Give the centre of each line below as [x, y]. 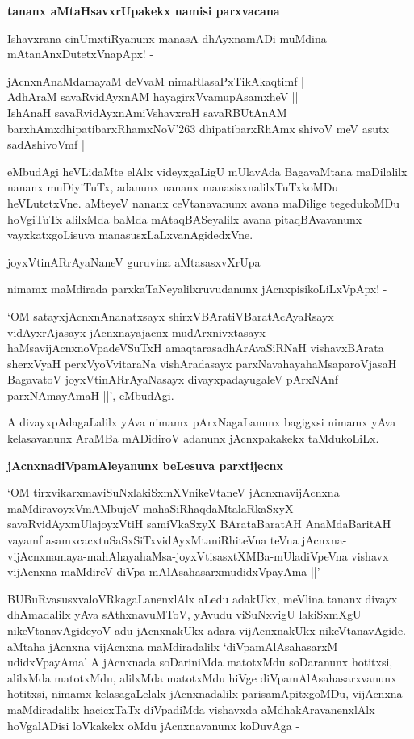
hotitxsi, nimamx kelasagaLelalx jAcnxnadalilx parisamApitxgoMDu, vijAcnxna [205, 693]
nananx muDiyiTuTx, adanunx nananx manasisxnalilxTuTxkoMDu [173, 187]
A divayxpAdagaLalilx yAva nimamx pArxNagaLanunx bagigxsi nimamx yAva [202, 422]
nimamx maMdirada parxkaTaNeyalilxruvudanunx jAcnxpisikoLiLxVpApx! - [197, 289]
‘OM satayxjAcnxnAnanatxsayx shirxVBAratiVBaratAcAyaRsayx [171, 315]
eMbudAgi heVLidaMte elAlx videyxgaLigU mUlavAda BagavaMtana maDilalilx [207, 171]
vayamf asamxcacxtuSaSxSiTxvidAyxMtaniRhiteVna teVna [153, 540]
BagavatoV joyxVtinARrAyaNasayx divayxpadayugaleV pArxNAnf [173, 379]
